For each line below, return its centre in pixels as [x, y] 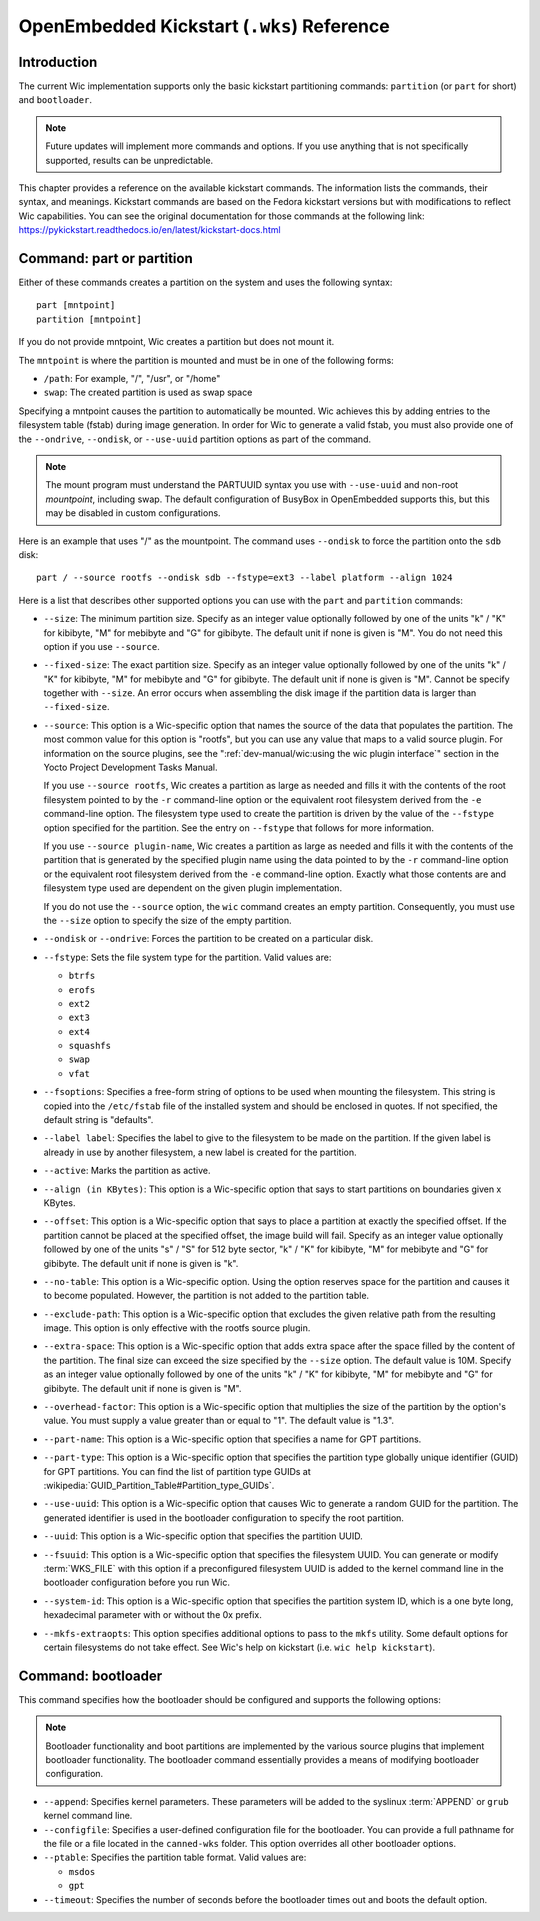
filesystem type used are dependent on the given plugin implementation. [193, 888]
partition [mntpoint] [89, 319]
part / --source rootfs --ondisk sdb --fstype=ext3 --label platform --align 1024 [244, 578]
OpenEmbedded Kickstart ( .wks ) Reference [204, 26]
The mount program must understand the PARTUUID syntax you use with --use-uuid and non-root [252, 485]
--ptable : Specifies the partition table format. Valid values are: [175, 1857]
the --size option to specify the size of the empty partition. [167, 920]
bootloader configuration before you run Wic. [136, 1582]
